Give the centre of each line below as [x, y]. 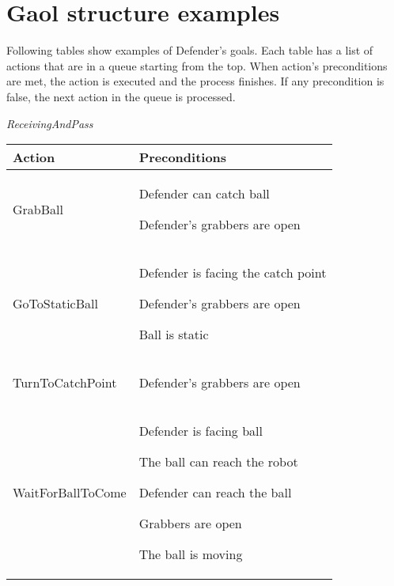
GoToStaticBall [55, 304]
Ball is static [174, 335]
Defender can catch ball [204, 194]
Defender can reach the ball [215, 493]
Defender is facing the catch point [233, 273]
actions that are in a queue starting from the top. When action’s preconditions [197, 65]
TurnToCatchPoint [65, 383]
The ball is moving [191, 554]
